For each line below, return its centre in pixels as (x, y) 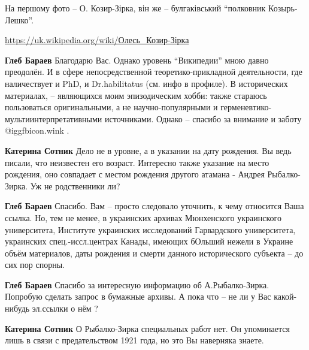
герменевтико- (246, 107)
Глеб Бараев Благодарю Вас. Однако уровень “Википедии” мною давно (137, 60)
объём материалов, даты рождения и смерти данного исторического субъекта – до (154, 253)
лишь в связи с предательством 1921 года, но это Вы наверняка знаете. (134, 340)
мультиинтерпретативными (54, 118)
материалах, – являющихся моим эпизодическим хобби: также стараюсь (136, 95)
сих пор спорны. (35, 265)
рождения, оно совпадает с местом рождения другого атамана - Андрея (135, 174)
